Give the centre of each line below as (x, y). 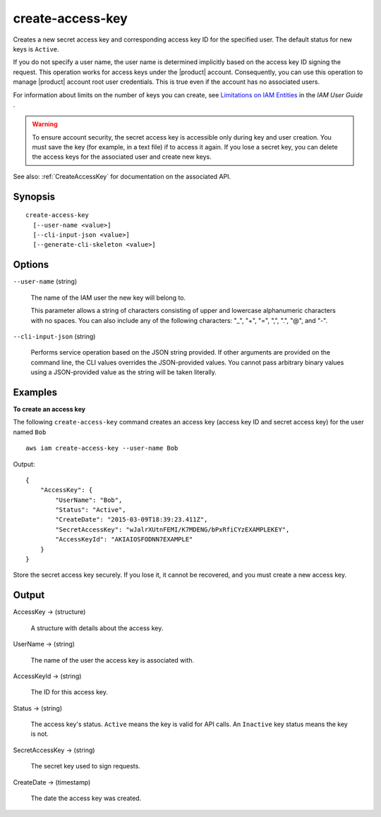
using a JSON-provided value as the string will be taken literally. (123, 372)
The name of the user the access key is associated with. (113, 660)
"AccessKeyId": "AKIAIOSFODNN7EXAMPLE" (124, 540)
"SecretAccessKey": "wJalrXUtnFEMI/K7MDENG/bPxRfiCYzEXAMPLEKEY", (173, 529)
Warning (45, 124)
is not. (40, 734)
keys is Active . (36, 49)
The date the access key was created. (86, 798)
